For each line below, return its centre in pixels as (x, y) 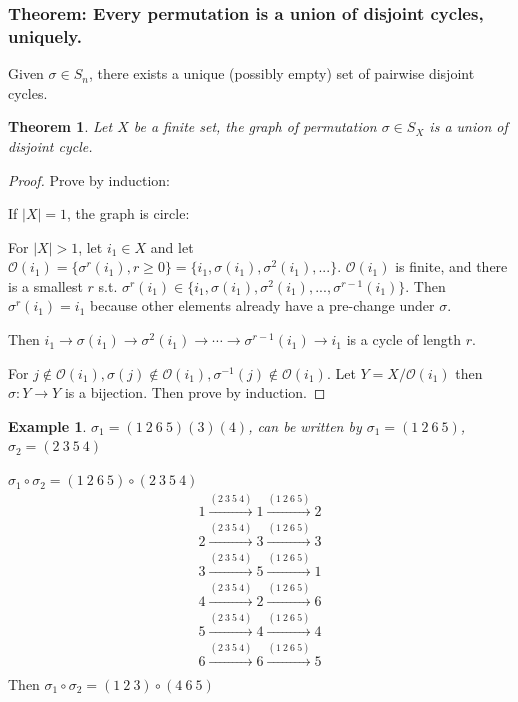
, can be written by (305, 425)
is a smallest (45, 285)
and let (172, 246)
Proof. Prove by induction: (89, 179)
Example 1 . (47, 425)
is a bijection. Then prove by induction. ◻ (195, 392)
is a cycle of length (404, 339)
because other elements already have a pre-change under (262, 305)
